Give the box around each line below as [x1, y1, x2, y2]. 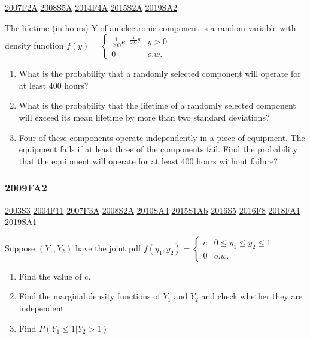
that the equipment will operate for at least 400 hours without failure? [19, 154, 278, 167]
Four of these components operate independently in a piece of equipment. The [19, 131, 305, 143]
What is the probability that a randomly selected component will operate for [19, 67, 301, 80]
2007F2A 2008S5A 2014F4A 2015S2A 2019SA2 [5, 1, 177, 13]
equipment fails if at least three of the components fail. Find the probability [19, 143, 298, 155]
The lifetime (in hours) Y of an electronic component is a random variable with [5, 21, 296, 34]
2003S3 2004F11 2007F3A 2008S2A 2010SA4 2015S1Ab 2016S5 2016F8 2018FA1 [5, 203, 300, 216]
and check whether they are [201, 290, 303, 302]
